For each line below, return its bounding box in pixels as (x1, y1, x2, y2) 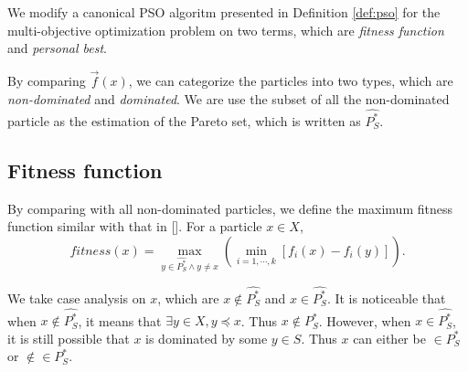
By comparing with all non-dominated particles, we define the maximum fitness (7, 198, 452, 218)
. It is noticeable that (326, 288, 446, 307)
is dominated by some (145, 328, 268, 347)
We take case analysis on (7, 288, 146, 307)
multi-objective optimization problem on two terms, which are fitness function (7, 20, 444, 39)
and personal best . (7, 38, 107, 58)
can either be (353, 328, 426, 347)
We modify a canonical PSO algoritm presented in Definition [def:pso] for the (7, 3, 441, 21)
